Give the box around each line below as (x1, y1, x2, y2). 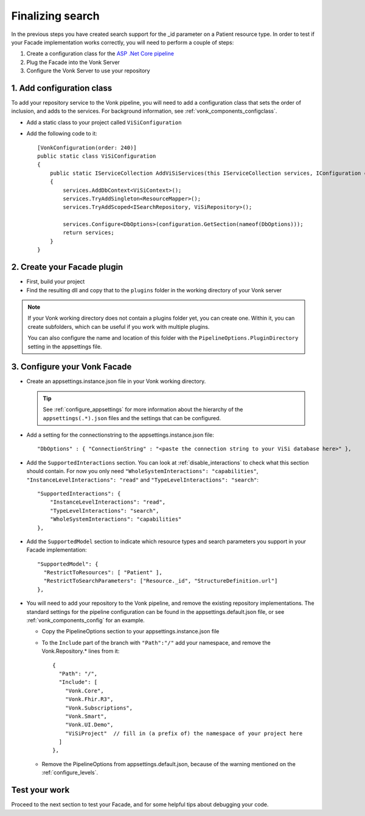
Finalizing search (11, 9, 100, 23)
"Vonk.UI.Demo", (64, 722, 114, 728)
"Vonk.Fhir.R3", (64, 696, 114, 703)
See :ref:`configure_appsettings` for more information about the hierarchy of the (43, 406, 243, 413)
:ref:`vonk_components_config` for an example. (26, 617, 145, 624)
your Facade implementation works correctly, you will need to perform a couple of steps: (11, 38, 234, 46)
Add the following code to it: (26, 130, 97, 137)
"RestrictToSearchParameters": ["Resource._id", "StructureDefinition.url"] (43, 577, 278, 585)
